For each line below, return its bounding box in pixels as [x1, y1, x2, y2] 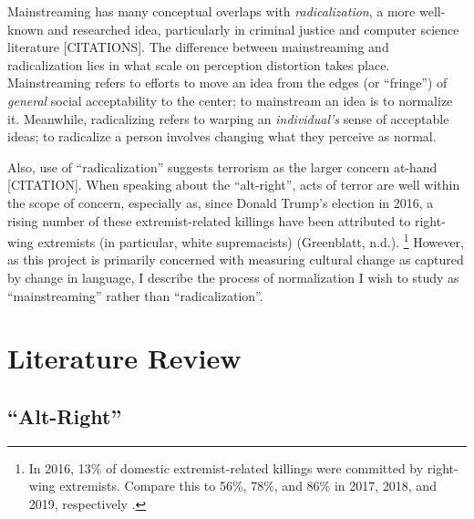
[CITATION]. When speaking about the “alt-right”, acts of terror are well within [7, 175, 460, 194]
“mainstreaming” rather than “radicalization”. [7, 285, 263, 305]
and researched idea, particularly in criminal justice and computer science [47, 19, 459, 38]
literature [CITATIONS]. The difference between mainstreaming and [7, 37, 389, 57]
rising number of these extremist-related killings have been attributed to [7, 211, 411, 230]
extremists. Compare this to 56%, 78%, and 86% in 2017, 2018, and [59, 476, 437, 495]
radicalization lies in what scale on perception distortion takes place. [7, 55, 390, 74]
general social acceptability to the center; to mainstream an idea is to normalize [7, 90, 453, 109]
